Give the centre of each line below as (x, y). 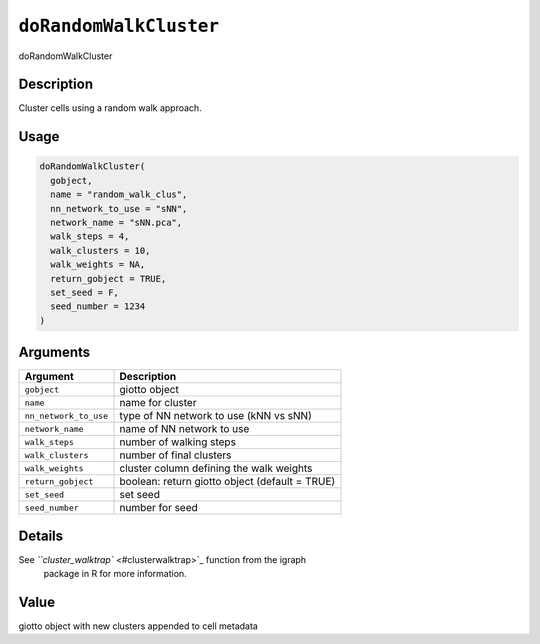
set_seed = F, (85, 292)
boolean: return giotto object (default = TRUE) (227, 482)
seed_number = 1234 (98, 306)
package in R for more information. (115, 574)
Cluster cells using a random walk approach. (110, 108)
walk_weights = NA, (98, 264)
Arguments (54, 352)
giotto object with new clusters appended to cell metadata (138, 626)
